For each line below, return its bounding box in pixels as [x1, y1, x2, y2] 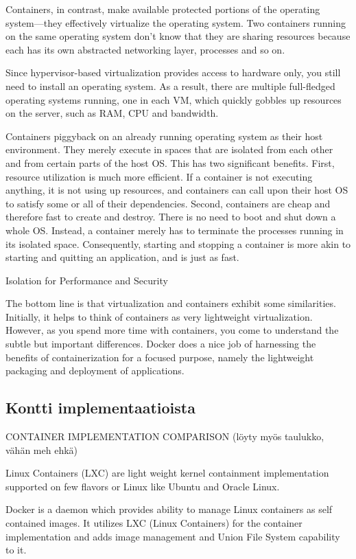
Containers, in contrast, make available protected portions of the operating [5, 2, 320, 16]
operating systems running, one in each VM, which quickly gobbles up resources [5, 92, 342, 106]
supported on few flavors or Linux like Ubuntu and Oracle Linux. [5, 479, 280, 493]
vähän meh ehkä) [5, 442, 78, 457]
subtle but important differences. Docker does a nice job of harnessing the [5, 336, 316, 351]
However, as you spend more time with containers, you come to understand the [5, 323, 339, 337]
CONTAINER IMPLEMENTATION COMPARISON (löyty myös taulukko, [5, 429, 324, 444]
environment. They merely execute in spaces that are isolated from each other [5, 142, 333, 157]
